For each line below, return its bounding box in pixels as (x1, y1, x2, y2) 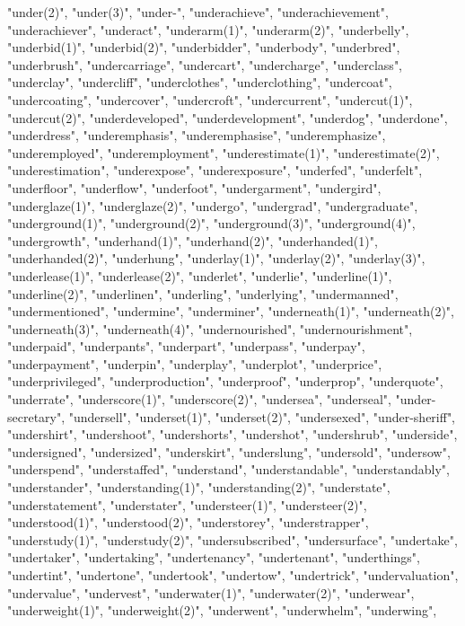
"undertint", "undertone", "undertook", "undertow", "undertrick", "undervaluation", (7, 566, 459, 584)
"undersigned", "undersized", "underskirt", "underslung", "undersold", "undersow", (7, 442, 451, 461)
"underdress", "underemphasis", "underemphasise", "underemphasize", (7, 126, 386, 145)
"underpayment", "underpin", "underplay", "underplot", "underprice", (7, 354, 382, 373)
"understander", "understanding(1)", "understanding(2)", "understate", (7, 478, 390, 497)
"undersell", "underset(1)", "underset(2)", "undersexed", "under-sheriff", (68, 407, 456, 426)
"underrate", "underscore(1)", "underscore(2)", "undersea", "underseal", (7, 390, 391, 409)
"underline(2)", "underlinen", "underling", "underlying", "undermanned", (7, 284, 399, 303)
